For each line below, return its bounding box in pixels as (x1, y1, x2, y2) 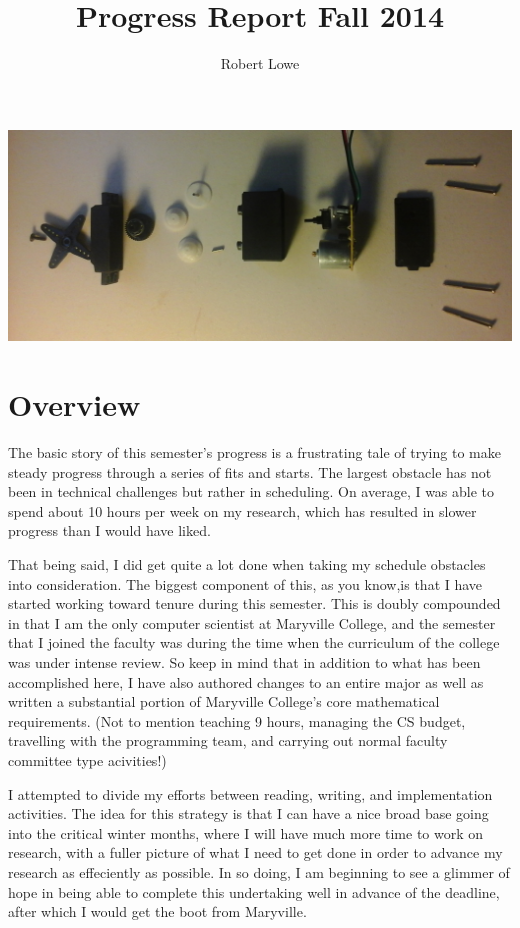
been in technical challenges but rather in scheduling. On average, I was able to (8, 481, 495, 502)
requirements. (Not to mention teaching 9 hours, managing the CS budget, (8, 710, 466, 731)
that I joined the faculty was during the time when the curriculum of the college (8, 632, 500, 653)
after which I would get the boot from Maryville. (8, 901, 307, 922)
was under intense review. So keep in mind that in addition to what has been (8, 652, 481, 673)
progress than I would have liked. (8, 520, 211, 541)
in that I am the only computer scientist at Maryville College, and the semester (8, 612, 496, 633)
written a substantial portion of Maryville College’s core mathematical (8, 691, 440, 712)
